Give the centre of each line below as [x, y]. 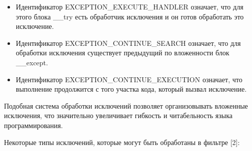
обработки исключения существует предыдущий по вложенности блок [122, 53]
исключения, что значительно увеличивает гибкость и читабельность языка [118, 115]
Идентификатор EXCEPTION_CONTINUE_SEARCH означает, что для [128, 43]
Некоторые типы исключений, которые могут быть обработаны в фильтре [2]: [122, 142]
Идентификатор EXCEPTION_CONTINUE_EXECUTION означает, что [129, 79]
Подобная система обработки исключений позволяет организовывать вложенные [126, 105]
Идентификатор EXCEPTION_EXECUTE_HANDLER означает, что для [129, 6]
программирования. [33, 125]
